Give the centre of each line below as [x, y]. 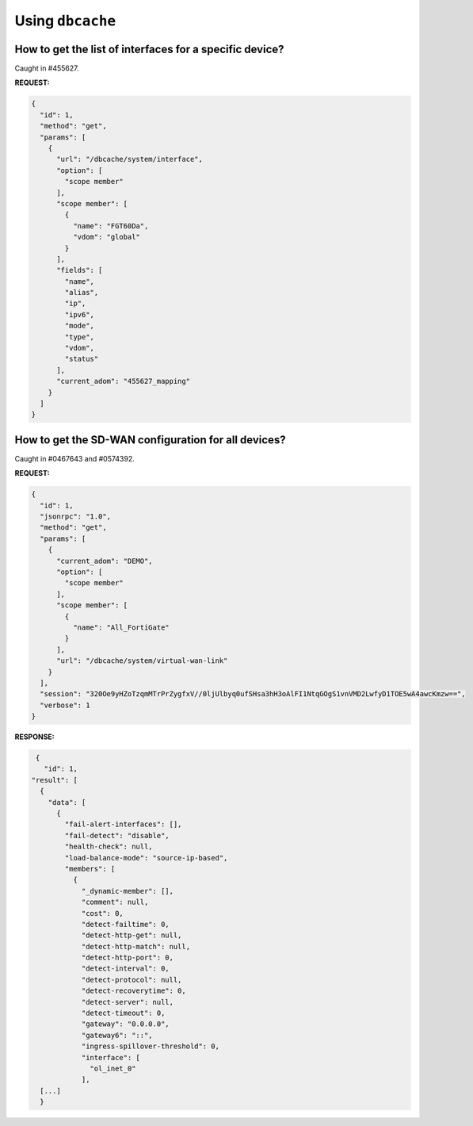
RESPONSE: [34, 737]
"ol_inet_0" [113, 1068]
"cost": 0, [103, 913]
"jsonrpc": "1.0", [75, 517]
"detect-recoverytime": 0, [134, 991]
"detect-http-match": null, [135, 946]
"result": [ [55, 780]
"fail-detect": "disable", [117, 835]
